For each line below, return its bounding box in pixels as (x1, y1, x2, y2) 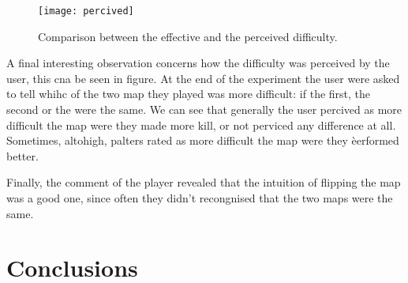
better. (6, 147, 39, 164)
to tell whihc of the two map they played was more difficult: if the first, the (6, 85, 371, 102)
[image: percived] (38, 6, 134, 17)
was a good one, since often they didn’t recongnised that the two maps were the (6, 190, 393, 206)
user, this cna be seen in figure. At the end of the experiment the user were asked (6, 70, 400, 86)
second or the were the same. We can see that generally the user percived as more (6, 101, 402, 118)
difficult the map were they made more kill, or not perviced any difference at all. (6, 116, 396, 133)
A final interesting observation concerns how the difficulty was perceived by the (6, 55, 390, 71)
